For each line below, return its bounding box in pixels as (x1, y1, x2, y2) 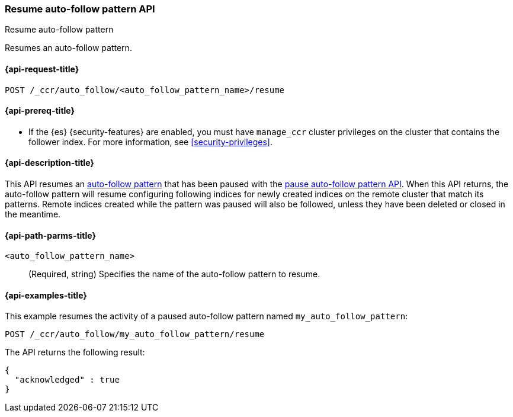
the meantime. (5, 209, 61, 220)
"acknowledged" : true (14, 375, 120, 385)
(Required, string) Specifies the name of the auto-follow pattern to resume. (28, 269, 320, 280)
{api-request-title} (5, 63, 79, 74)
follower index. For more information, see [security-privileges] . (28, 136, 272, 147)
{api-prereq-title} (5, 105, 75, 116)
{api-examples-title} (5, 290, 87, 300)
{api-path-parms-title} (5, 230, 97, 240)
